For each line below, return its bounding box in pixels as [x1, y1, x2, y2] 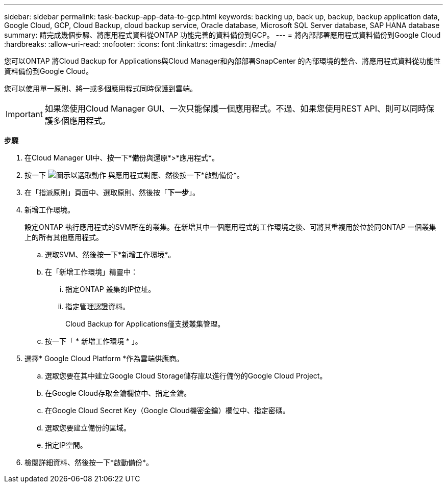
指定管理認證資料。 [65, 302, 130, 311]
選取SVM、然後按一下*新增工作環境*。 [45, 250, 176, 259]
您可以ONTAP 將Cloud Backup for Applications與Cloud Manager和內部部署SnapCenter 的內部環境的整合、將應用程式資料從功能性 [4, 57, 441, 65]
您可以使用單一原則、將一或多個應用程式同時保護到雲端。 [4, 84, 197, 93]
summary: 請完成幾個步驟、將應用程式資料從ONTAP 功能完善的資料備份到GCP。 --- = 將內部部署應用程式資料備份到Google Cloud [4, 31, 441, 39]
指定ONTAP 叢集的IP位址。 [65, 285, 156, 293]
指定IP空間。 [45, 441, 87, 449]
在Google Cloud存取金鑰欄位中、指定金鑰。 [45, 389, 191, 397]
